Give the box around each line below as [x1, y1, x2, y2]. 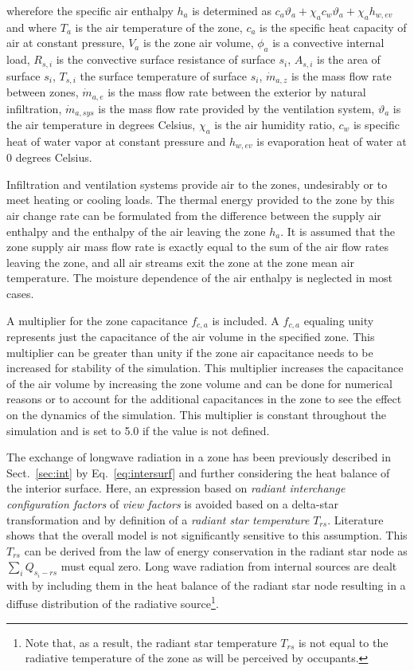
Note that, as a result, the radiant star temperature [25, 634, 277, 650]
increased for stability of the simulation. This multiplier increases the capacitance [6, 359, 404, 376]
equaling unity [303, 312, 374, 328]
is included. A [212, 312, 279, 328]
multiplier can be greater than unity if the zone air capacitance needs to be [6, 343, 373, 360]
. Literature [327, 511, 384, 528]
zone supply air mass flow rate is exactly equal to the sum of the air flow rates [6, 238, 389, 255]
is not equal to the [298, 634, 389, 650]
